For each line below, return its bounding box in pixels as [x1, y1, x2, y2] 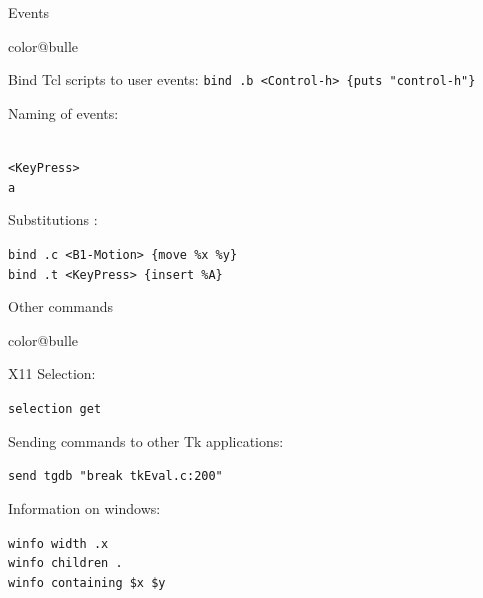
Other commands [8, 296, 114, 317]
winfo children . [8, 556, 123, 571]
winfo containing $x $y [8, 575, 166, 590]
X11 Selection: [8, 363, 96, 384]
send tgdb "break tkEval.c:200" [8, 469, 223, 484]
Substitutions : [8, 209, 98, 230]
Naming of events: [8, 102, 119, 123]
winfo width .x [8, 536, 109, 551]
